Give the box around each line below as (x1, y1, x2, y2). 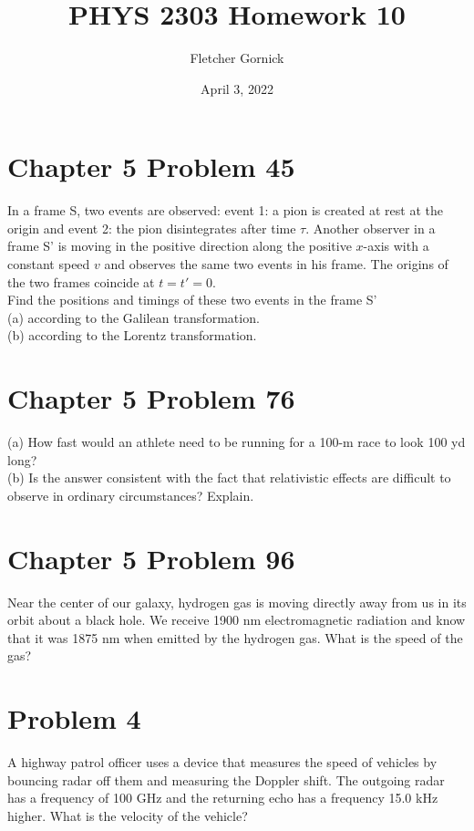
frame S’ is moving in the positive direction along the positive (7, 236, 352, 255)
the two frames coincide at (7, 272, 155, 291)
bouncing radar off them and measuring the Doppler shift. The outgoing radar (7, 770, 445, 789)
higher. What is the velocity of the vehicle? (7, 805, 248, 825)
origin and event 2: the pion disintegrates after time (7, 218, 296, 237)
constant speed (7, 254, 90, 274)
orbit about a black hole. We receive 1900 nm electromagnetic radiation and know (7, 610, 466, 629)
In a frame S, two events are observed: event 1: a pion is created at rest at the (7, 201, 443, 220)
